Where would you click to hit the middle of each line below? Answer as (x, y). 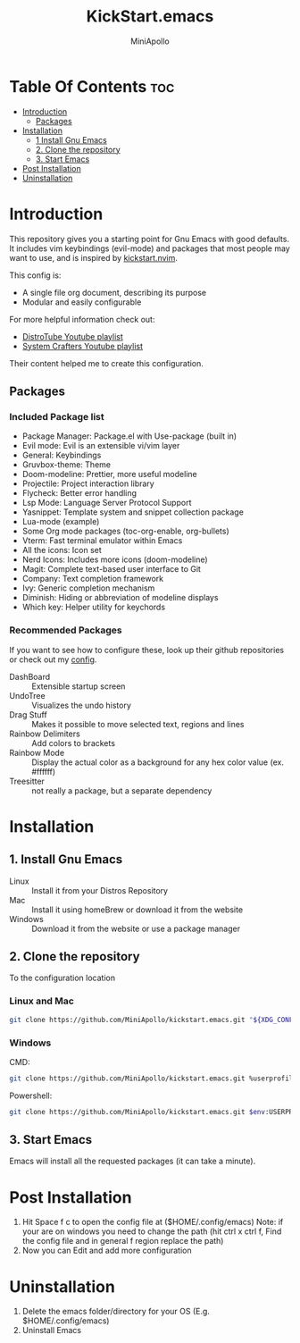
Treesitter (27, 781)
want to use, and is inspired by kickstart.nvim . (94, 257)
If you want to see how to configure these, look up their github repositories (146, 650)
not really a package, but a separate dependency (122, 790)
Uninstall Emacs (52, 1330)
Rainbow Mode (37, 752)
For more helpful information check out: (82, 319)
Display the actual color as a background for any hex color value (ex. (158, 762)
